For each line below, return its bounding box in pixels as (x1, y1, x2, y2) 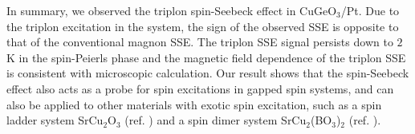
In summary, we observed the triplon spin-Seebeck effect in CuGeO (6, 2, 337, 18)
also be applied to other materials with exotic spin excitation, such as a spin (6, 96, 382, 112)
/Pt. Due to (340, 2, 400, 18)
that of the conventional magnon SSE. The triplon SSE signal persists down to (6, 33, 393, 50)
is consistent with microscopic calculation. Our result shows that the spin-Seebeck (6, 65, 409, 81)
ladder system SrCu (6, 112, 104, 128)
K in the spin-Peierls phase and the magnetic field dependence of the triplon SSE (6, 49, 406, 65)
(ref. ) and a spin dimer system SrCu (124, 112, 307, 128)
